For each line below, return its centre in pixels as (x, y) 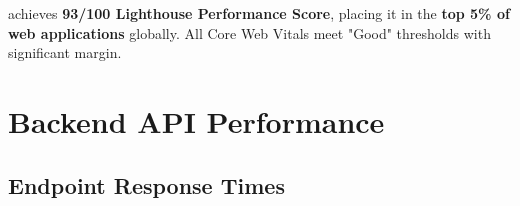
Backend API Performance (196, 120)
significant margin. (65, 52)
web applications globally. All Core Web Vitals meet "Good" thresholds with (249, 32)
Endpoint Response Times (146, 184)
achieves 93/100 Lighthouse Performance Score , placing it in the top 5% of (259, 13)
